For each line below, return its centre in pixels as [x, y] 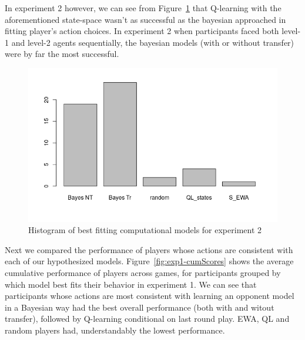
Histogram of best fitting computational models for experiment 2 [145, 230]
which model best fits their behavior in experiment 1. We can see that [131, 284]
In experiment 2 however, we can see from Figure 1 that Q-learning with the [143, 8]
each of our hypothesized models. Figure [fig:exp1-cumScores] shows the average [149, 261]
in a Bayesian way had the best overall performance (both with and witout [140, 307]
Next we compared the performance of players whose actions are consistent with [149, 249]
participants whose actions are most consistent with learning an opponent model [150, 296]
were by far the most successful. [62, 54]
